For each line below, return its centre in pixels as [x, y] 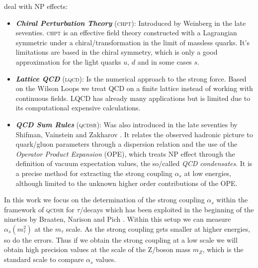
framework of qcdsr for [39, 209]
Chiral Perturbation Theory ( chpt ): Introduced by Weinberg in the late [131, 23]
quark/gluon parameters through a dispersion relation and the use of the [127, 144]
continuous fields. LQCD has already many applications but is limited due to [133, 98]
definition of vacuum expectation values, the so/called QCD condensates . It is [134, 163]
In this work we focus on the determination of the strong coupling [104, 200]
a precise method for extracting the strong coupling [94, 173]
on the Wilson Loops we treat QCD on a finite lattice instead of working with [134, 88]
